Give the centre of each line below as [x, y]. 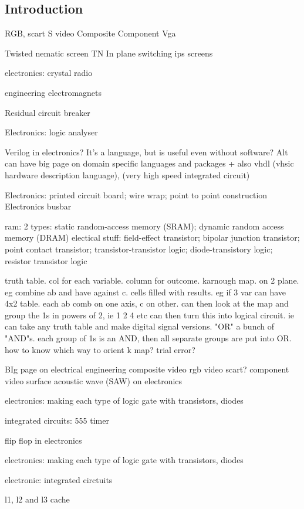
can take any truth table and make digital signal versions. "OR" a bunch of [139, 326]
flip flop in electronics [43, 440]
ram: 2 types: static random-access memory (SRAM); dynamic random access [144, 226]
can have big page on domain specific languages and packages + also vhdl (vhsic [149, 163]
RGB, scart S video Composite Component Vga [90, 33]
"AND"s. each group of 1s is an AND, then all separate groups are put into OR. [148, 338]
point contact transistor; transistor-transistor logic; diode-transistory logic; [139, 249]
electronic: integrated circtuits [59, 479]
